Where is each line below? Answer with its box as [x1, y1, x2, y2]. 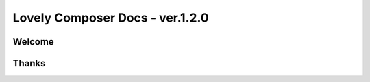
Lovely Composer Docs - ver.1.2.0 [12, 10, 209, 25]
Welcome [12, 36, 54, 47]
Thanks [12, 58, 46, 69]
